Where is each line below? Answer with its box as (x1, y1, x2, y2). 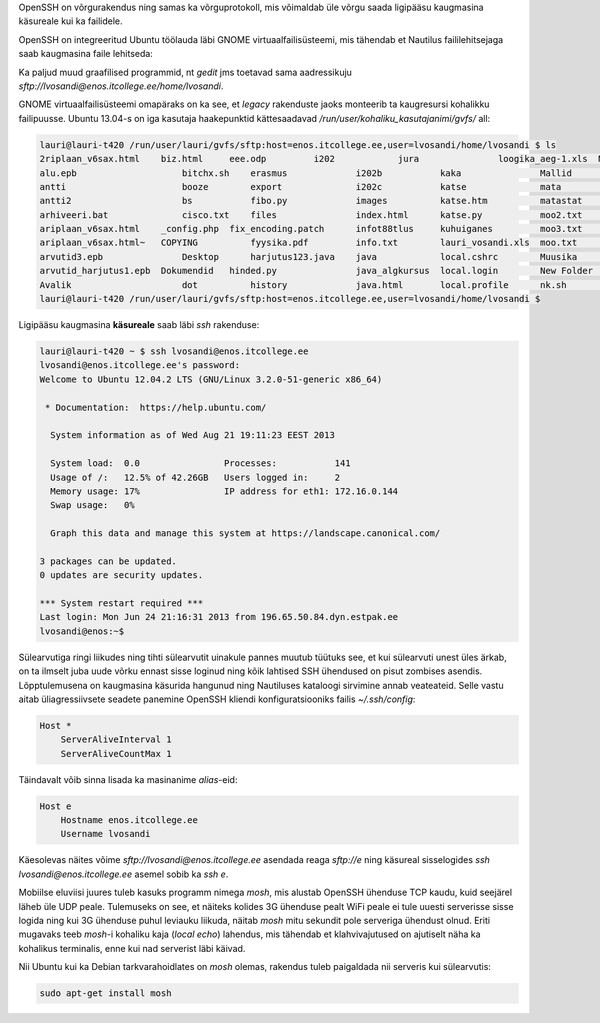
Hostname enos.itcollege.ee (60, 815, 199, 826)
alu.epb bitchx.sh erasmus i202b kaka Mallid (39, 167, 572, 179)
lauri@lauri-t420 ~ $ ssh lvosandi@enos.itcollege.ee (39, 345, 309, 357)
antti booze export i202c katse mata (39, 181, 562, 192)
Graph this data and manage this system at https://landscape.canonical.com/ (50, 528, 441, 539)
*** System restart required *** (39, 598, 204, 609)
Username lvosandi (60, 828, 151, 840)
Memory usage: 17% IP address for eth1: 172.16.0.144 (50, 485, 399, 497)
